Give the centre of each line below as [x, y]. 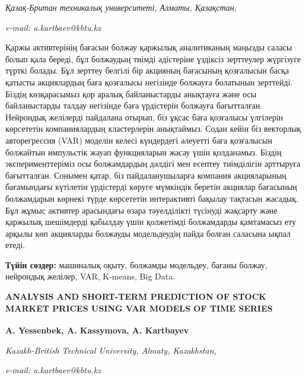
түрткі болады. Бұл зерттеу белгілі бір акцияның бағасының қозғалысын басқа [147, 70]
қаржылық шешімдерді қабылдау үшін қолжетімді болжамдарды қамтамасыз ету [151, 222]
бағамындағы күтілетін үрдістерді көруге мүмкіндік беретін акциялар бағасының [151, 187]
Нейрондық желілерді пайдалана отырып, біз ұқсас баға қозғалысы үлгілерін [144, 117]
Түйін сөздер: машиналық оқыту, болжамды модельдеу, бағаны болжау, [136, 264]
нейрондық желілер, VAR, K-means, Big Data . [90, 276]
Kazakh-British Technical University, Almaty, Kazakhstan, [111, 350]
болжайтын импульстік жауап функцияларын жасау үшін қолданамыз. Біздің [144, 152]
